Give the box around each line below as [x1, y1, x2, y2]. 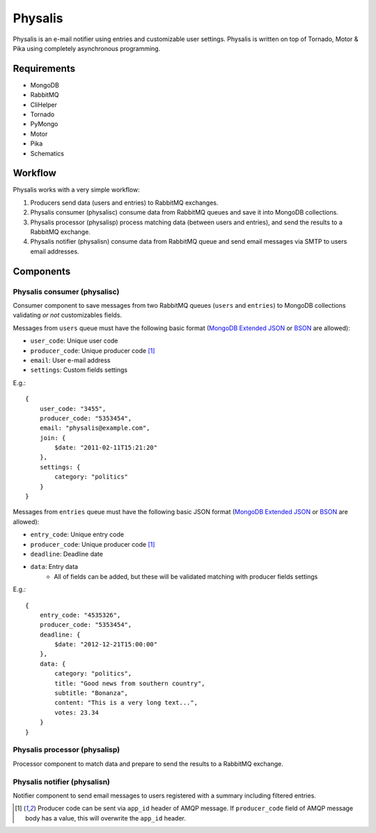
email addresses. [30, 247, 79, 256]
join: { [39, 434, 66, 442]
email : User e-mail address [30, 356, 111, 364]
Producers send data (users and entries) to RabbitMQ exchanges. [30, 198, 219, 207]
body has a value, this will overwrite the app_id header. [25, 813, 186, 822]
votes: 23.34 [54, 708, 99, 717]
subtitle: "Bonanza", [54, 690, 129, 697]
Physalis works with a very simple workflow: [13, 185, 140, 194]
